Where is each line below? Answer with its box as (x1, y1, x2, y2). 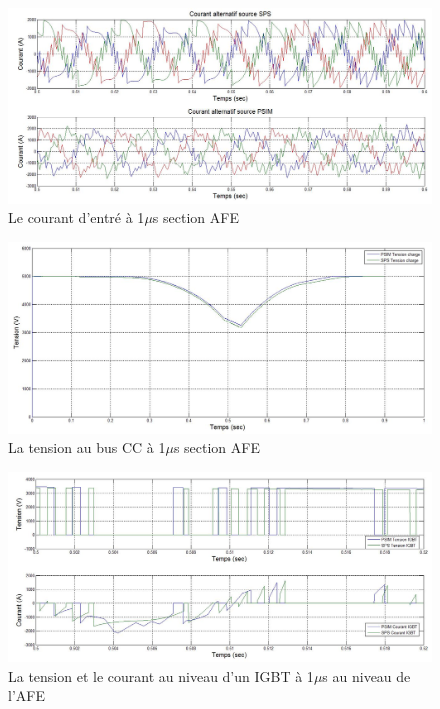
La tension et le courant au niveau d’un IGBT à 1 (8, 665, 314, 686)
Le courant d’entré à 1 (8, 207, 145, 228)
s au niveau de (322, 665, 411, 686)
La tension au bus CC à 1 (8, 437, 166, 458)
